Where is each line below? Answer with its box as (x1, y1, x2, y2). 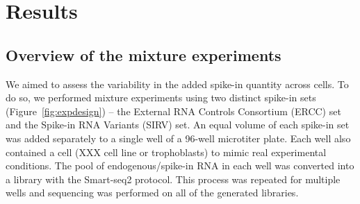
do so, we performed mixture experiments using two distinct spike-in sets (6, 90, 316, 105)
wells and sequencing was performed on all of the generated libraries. (6, 185, 299, 200)
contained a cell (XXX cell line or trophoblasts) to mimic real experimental (6, 144, 327, 159)
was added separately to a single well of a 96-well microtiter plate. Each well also (6, 130, 351, 145)
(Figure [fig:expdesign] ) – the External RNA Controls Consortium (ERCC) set (6, 103, 341, 118)
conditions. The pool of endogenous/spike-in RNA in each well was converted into (6, 158, 354, 173)
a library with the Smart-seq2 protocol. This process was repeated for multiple (6, 171, 341, 186)
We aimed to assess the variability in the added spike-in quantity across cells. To (6, 76, 349, 91)
